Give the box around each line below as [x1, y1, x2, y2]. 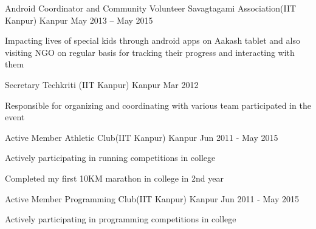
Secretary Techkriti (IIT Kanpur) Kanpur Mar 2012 [5, 78, 199, 91]
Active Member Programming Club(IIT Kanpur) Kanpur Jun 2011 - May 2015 [5, 192, 300, 205]
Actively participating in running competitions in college [5, 151, 216, 164]
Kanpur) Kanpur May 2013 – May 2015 [5, 13, 153, 26]
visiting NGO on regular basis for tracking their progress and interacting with [5, 46, 295, 58]
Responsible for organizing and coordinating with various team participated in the [5, 98, 311, 111]
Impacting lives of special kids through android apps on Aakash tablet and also [5, 34, 300, 47]
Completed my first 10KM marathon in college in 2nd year [5, 171, 224, 184]
